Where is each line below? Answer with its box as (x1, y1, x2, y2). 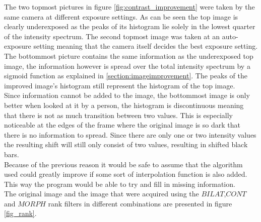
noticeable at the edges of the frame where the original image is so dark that (4, 120, 240, 130)
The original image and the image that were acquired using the (4, 188, 199, 199)
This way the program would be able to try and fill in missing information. (4, 178, 235, 189)
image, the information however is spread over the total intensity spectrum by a (4, 60, 250, 71)
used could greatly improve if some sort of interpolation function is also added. (4, 169, 247, 179)
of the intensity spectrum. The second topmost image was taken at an (4, 31, 220, 41)
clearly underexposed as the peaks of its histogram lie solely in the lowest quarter (4, 21, 255, 32)
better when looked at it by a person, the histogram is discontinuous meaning (4, 99, 244, 110)
